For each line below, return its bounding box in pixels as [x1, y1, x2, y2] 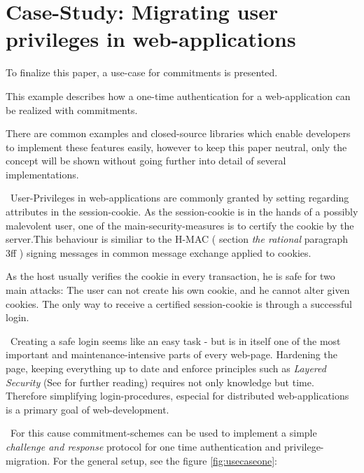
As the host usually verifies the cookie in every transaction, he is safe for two [6, 269, 335, 283]
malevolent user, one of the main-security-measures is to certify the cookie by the [6, 218, 354, 232]
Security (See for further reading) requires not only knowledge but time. [6, 374, 314, 389]
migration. [6, 453, 50, 467]
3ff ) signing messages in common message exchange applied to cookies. [6, 245, 311, 260]
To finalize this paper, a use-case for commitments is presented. [6, 65, 278, 80]
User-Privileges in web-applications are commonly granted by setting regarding [10, 190, 349, 205]
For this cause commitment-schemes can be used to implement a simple [10, 425, 317, 440]
